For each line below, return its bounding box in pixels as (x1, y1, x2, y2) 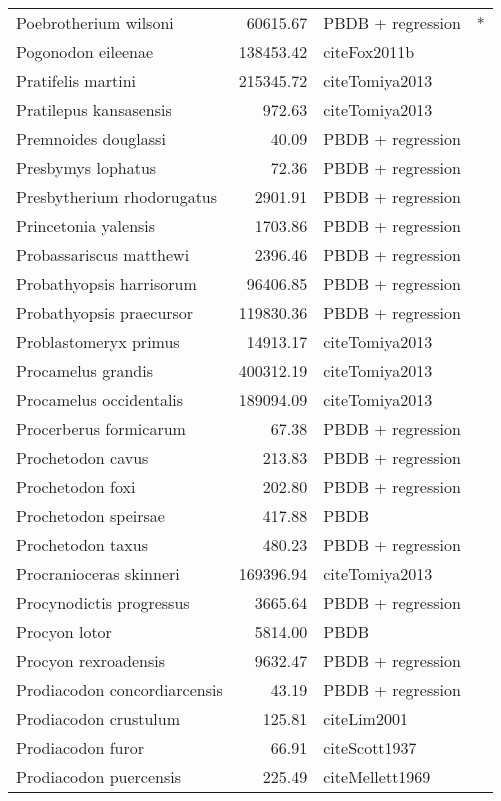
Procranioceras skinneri (16, 562, 180, 585)
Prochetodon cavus (16, 446, 149, 469)
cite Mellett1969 (323, 765, 431, 788)
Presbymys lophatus (16, 156, 157, 179)
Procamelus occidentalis (16, 388, 184, 411)
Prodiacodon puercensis (16, 765, 181, 788)
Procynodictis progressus (16, 591, 190, 614)
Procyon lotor (16, 620, 112, 643)
